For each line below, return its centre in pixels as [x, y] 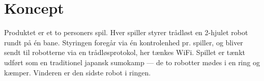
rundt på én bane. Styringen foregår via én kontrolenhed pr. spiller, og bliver [124, 42]
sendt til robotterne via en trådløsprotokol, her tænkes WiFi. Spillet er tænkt [125, 52]
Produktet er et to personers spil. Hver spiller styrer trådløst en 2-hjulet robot [126, 32]
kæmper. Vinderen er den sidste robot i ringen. [78, 72]
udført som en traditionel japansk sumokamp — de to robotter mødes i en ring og [132, 62]
